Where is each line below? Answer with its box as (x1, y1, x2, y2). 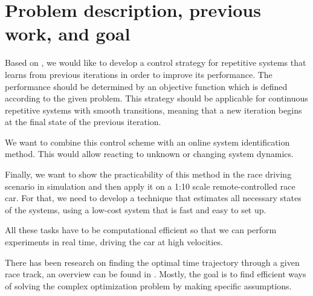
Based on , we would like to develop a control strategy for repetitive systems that (5, 56, 306, 69)
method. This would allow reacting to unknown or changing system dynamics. (5, 147, 294, 160)
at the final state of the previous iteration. (5, 115, 161, 128)
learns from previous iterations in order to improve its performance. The (5, 68, 273, 80)
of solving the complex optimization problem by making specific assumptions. (5, 279, 292, 292)
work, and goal (5, 21, 131, 46)
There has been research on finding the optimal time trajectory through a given (5, 256, 300, 268)
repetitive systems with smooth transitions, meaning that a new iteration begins (5, 103, 302, 116)
